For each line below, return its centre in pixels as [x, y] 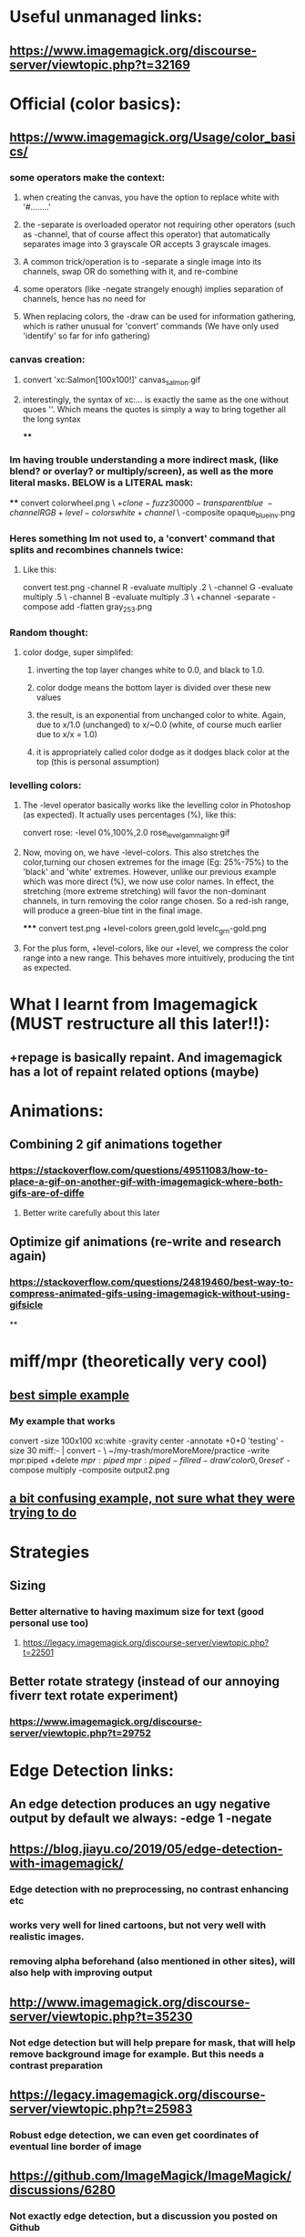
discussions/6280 [62, 2190]
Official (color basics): [96, 104]
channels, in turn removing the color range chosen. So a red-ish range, [156, 901]
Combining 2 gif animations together [116, 1145]
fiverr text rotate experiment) [94, 1696]
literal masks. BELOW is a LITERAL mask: [102, 483]
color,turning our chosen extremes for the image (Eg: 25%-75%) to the [155, 862]
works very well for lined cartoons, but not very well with [138, 1925]
